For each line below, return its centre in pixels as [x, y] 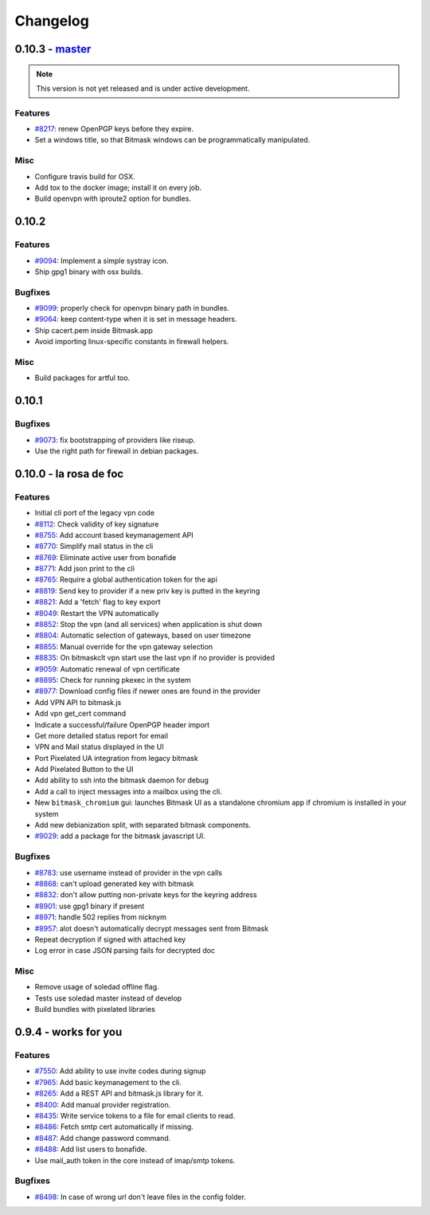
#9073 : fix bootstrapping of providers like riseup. [115, 440]
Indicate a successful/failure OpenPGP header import [122, 724]
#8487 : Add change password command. [103, 1138]
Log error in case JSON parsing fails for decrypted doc [125, 950]
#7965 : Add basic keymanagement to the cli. [108, 1082]
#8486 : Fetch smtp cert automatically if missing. [114, 1127]
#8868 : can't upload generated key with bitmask [114, 884]
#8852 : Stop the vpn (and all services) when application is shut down [149, 625]
